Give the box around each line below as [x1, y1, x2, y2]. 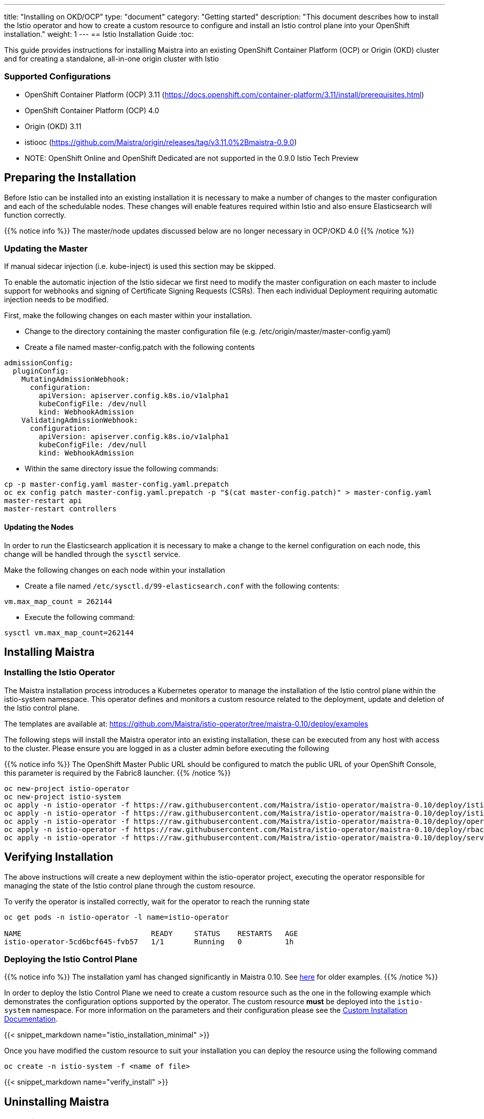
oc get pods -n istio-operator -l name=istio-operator [4, 913, 229, 921]
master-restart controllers [4, 505, 117, 513]
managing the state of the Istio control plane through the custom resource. [4, 881, 256, 890]
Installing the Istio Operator [4, 667, 115, 678]
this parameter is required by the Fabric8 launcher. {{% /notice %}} [4, 768, 231, 777]
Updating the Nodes [4, 522, 74, 531]
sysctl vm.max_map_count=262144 [4, 628, 134, 637]
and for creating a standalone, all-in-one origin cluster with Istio [4, 54, 219, 63]
